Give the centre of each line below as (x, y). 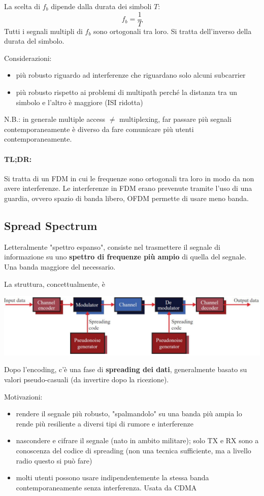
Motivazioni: (23, 396)
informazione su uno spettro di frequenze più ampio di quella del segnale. (125, 257)
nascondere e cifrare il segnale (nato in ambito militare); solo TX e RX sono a (137, 440)
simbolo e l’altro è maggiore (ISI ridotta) (79, 102)
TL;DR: (18, 159)
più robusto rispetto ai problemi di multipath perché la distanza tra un (127, 92)
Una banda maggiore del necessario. (60, 266)
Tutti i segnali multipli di (43, 31)
